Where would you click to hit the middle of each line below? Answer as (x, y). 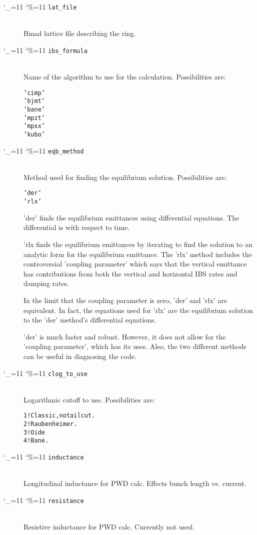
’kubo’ (34, 134)
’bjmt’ (34, 101)
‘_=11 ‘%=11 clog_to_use (45, 373)
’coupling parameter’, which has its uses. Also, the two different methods (135, 346)
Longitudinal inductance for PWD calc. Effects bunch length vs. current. (135, 483)
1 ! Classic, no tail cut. (59, 416)
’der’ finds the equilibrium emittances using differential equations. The (131, 217)
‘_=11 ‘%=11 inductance (44, 456)
